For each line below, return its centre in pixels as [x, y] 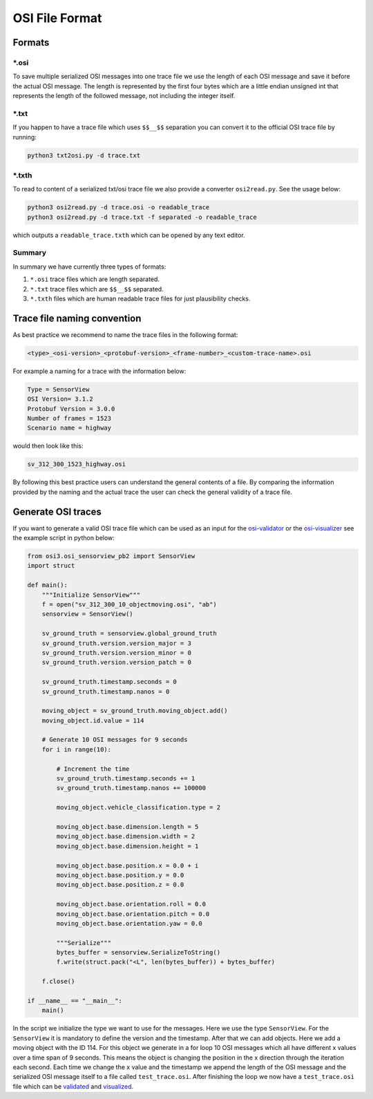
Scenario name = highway [69, 428]
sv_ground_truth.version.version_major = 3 [116, 643]
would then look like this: [48, 446]
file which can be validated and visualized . [73, 1086]
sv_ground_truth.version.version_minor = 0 [116, 652]
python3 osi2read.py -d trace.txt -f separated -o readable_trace [142, 217]
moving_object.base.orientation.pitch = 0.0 [133, 914]
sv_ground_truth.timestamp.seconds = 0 [109, 682]
